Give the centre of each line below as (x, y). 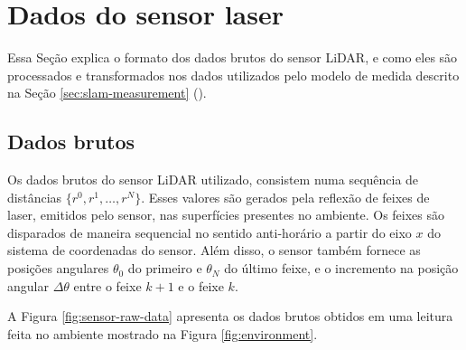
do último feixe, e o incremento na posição (341, 268)
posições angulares (58, 268)
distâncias (35, 197)
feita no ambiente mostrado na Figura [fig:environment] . (163, 333)
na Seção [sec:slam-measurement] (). (107, 93)
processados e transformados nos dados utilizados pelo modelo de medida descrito (233, 75)
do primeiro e (165, 268)
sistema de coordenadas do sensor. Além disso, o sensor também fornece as (214, 250)
